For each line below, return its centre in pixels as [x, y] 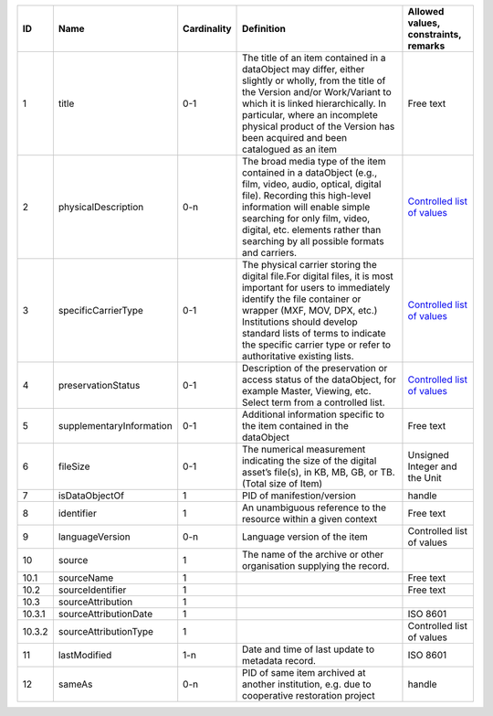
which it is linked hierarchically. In [315, 103]
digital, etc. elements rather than [312, 230]
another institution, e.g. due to [307, 684]
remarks [426, 46]
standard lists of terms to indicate [314, 333]
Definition [264, 29]
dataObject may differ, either [304, 69]
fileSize [74, 466]
